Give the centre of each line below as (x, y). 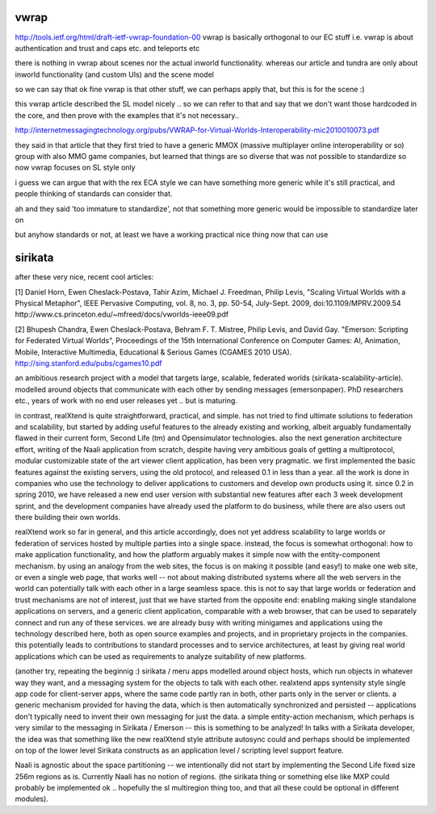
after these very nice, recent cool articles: (84, 277)
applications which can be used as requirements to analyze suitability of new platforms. (161, 656)
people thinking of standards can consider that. (94, 194)
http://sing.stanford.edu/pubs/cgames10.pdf (89, 363)
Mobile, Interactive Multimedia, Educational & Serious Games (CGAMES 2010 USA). (153, 352)
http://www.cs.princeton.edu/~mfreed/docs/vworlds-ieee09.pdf (122, 314)
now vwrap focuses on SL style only (75, 168)
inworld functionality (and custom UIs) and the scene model (114, 74)
